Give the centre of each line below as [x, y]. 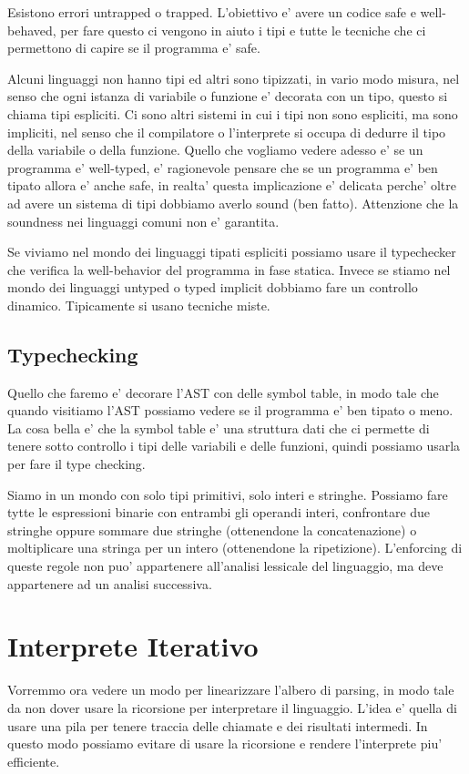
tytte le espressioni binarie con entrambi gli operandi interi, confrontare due [219, 512]
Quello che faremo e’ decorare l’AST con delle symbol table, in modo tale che [223, 392]
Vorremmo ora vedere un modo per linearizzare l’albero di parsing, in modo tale [231, 690]
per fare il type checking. [76, 464]
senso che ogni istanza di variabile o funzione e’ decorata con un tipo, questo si [228, 96]
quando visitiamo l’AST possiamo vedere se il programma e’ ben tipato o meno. [230, 410]
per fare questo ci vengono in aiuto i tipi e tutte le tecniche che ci [243, 30]
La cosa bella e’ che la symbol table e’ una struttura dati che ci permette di [219, 428]
